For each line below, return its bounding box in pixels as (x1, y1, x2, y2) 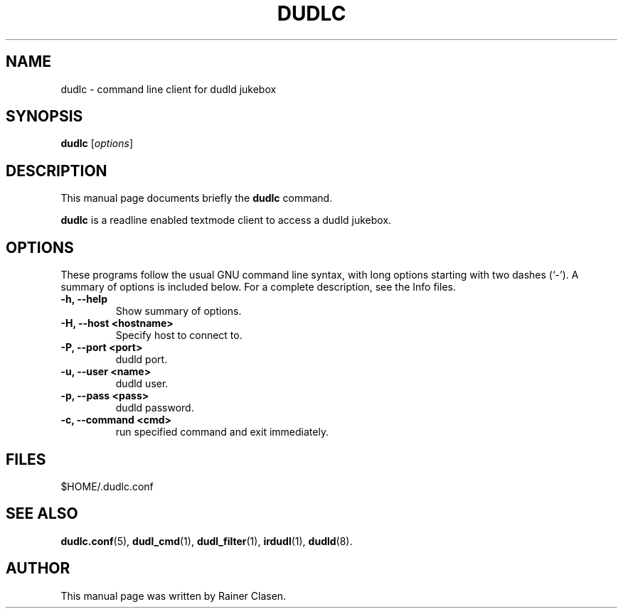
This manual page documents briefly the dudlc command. (60, 192, 333, 205)
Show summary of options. (115, 305, 242, 318)
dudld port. (115, 353, 168, 366)
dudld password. (115, 402, 194, 414)
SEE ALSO (6, 505, 78, 523)
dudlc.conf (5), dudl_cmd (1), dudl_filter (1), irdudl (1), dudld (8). (60, 534, 353, 547)
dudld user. (115, 377, 169, 390)
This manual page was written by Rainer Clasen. (60, 589, 287, 602)
